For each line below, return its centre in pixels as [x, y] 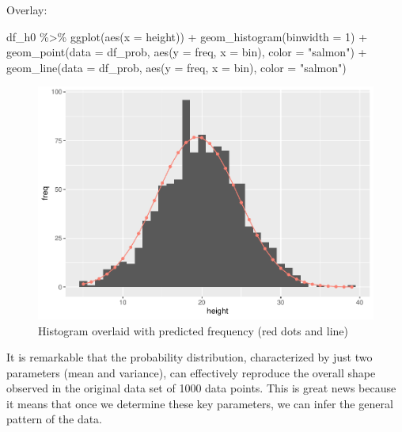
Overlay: [27, 10]
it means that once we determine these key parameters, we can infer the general [200, 403]
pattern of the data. [55, 419]
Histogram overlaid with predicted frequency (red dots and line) [193, 330]
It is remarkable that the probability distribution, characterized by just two [190, 357]
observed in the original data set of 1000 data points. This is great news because [201, 388]
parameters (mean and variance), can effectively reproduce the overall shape [191, 372]
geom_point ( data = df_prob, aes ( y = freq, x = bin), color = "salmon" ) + [187, 52]
